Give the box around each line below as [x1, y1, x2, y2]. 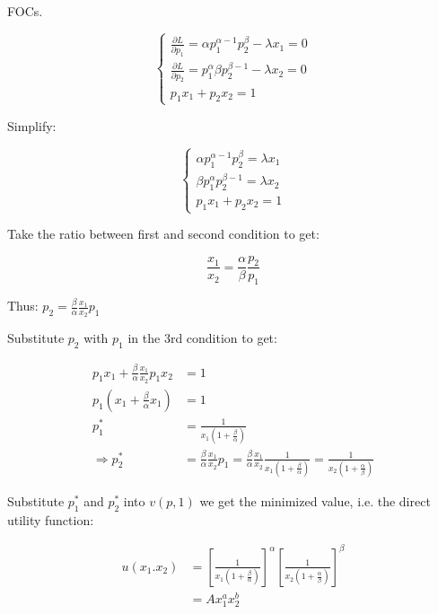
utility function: [7, 510, 94, 529]
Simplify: [7, 116, 57, 135]
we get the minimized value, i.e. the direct [199, 491, 431, 510]
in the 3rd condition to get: [127, 329, 277, 347]
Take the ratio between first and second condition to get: [7, 224, 320, 243]
